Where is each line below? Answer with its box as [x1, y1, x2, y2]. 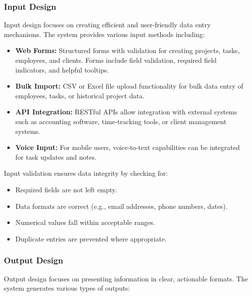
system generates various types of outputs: [4, 283, 130, 293]
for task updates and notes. [15, 151, 97, 162]
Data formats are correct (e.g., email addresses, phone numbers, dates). [15, 201, 228, 211]
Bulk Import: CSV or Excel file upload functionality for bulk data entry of [15, 81, 243, 91]
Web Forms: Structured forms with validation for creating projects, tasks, [15, 45, 240, 55]
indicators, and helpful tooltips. [15, 64, 109, 74]
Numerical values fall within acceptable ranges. [15, 217, 155, 227]
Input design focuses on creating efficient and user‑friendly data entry [4, 19, 211, 30]
